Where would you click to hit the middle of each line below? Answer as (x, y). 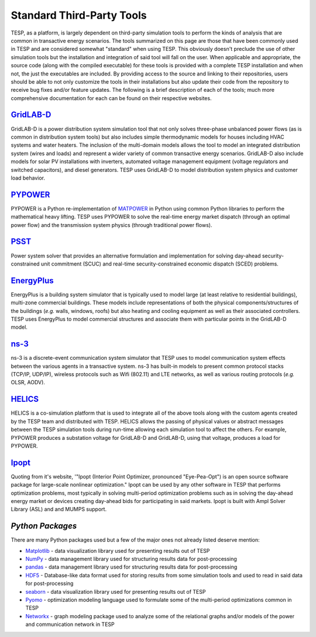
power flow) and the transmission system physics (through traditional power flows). (111, 225)
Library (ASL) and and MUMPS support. (59, 509)
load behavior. (28, 178)
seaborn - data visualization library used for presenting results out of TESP (116, 591)
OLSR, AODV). (28, 383)
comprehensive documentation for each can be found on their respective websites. (111, 98)
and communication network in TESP (70, 624)
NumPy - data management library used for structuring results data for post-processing (131, 559)
